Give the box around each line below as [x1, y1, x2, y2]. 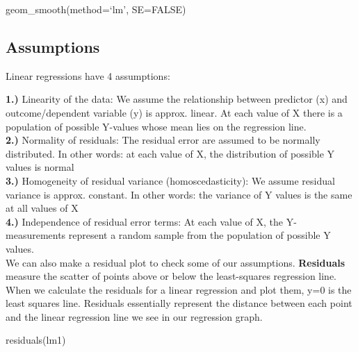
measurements [6, 228, 66, 242]
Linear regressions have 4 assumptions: [6, 68, 170, 83]
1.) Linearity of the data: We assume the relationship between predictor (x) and [6, 92, 348, 106]
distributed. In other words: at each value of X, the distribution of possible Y [6, 146, 335, 160]
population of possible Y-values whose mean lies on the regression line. [6, 119, 307, 133]
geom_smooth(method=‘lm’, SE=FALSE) [6, 2, 186, 16]
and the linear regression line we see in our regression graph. [6, 309, 263, 324]
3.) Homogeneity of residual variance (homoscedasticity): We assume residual [6, 173, 335, 187]
